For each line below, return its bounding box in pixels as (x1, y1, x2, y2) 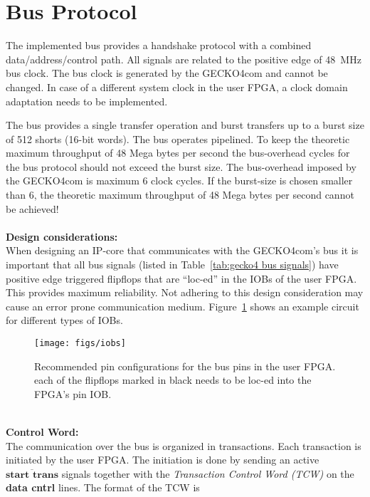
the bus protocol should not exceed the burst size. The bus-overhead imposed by (6, 159, 356, 174)
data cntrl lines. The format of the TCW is (6, 480, 200, 495)
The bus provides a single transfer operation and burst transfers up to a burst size (6, 117, 364, 132)
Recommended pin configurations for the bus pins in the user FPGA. (34, 358, 336, 373)
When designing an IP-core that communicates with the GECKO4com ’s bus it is (6, 243, 359, 258)
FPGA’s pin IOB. (34, 386, 112, 401)
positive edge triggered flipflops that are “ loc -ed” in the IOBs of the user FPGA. (6, 271, 357, 286)
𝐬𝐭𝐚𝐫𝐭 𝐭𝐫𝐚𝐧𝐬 (6, 469, 59, 480)
